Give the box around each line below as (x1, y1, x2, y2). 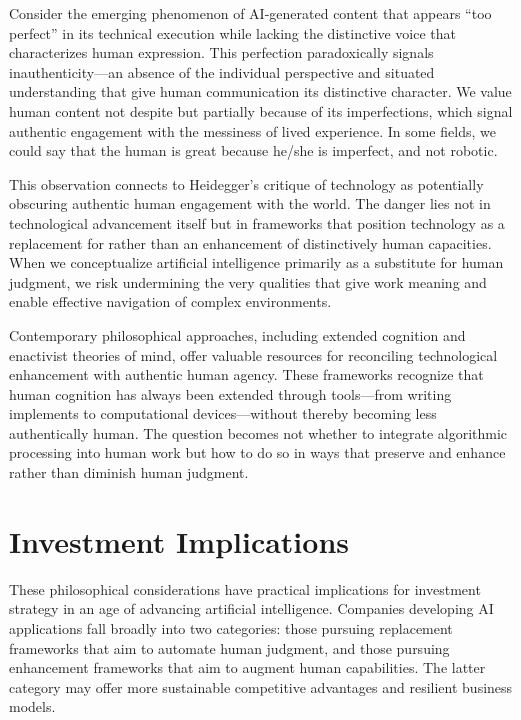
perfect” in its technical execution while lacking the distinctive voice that (9, 22, 457, 43)
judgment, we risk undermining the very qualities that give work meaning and (9, 271, 487, 292)
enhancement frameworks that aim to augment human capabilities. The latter (9, 657, 486, 678)
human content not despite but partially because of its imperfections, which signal (9, 100, 513, 121)
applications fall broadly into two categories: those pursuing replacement (9, 617, 453, 638)
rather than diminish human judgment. (9, 462, 249, 483)
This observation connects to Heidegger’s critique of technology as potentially (9, 173, 484, 194)
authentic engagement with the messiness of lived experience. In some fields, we (9, 120, 496, 141)
